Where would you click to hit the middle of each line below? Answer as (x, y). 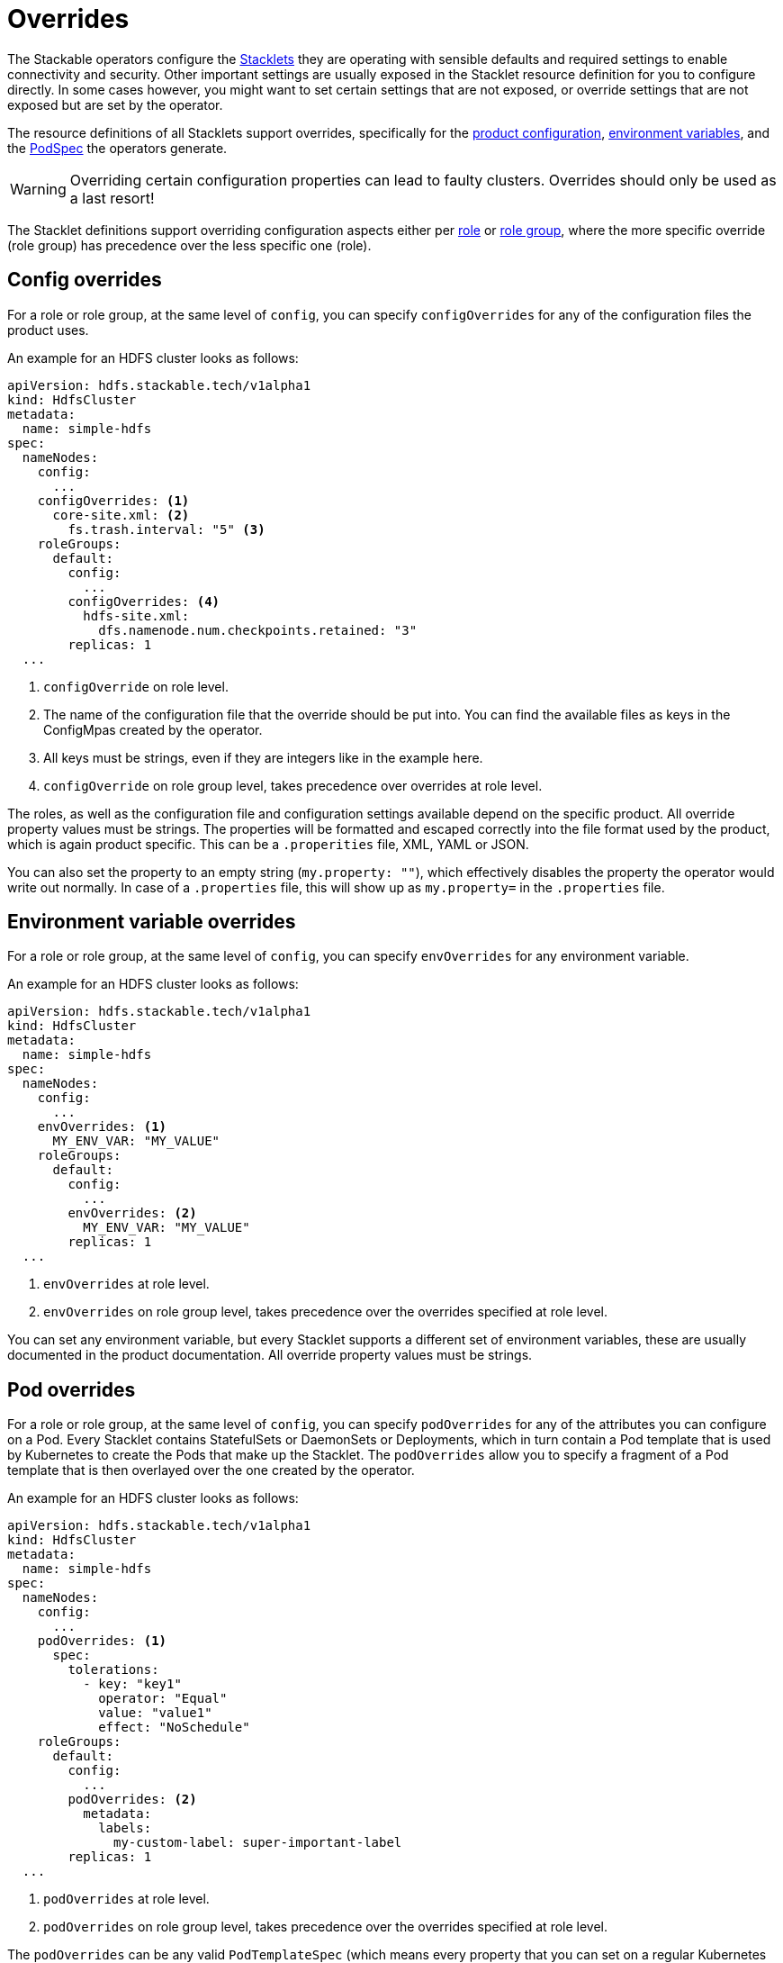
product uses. (48, 330)
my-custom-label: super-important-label (258, 1843)
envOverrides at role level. (126, 1284)
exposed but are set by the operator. (115, 104)
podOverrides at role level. (126, 1899)
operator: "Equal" (163, 1699)
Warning (38, 189)
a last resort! (112, 198)
